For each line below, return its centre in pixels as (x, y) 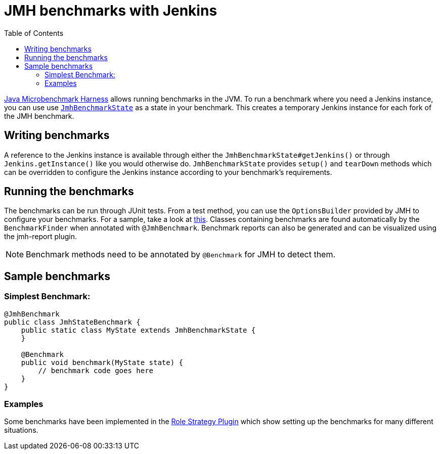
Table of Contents (34, 33)
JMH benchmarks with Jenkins (111, 11)
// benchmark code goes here (96, 370)
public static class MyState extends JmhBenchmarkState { (138, 330)
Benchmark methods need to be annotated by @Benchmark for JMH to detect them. (181, 255)
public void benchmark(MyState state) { (102, 362)
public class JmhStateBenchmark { (72, 322)
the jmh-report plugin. (41, 237)
